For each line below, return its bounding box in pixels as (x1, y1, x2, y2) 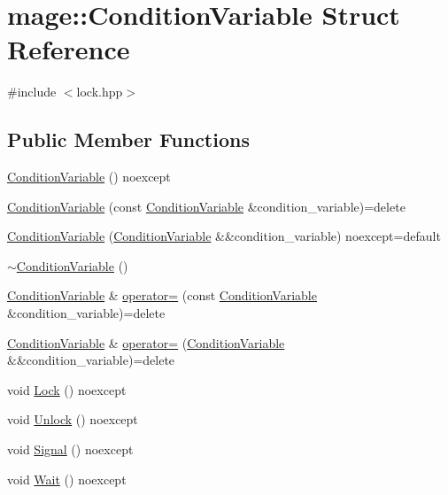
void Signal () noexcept (7, 440, 134, 459)
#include (7, 82, 57, 101)
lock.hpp (76, 82, 123, 101)
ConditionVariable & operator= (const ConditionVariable (7, 286, 317, 305)
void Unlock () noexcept (7, 410, 138, 429)
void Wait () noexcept (7, 469, 127, 488)
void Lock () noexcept (7, 380, 127, 398)
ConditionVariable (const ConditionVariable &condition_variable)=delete (7, 197, 406, 215)
